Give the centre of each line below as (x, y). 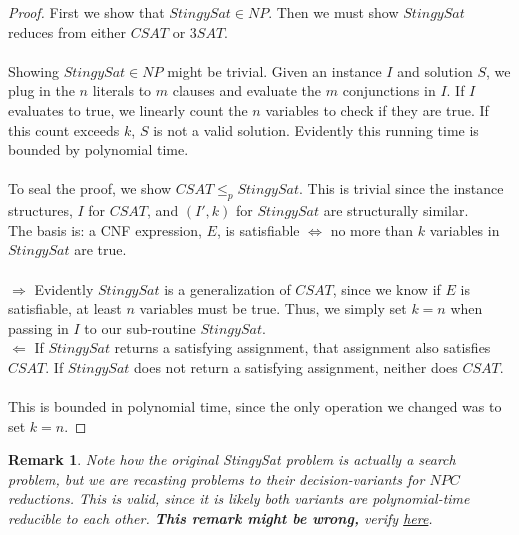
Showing (33, 70)
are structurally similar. (396, 210)
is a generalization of (227, 288)
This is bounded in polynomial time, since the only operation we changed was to (255, 406)
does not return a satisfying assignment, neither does (296, 366)
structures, (40, 210)
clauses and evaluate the (247, 90)
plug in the (41, 90)
